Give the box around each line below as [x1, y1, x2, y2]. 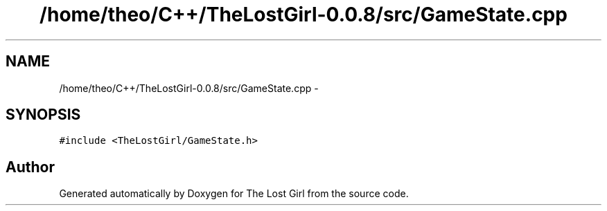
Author [6, 158, 55, 176]
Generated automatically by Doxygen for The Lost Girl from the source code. [59, 187, 409, 200]
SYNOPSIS [6, 106, 81, 124]
